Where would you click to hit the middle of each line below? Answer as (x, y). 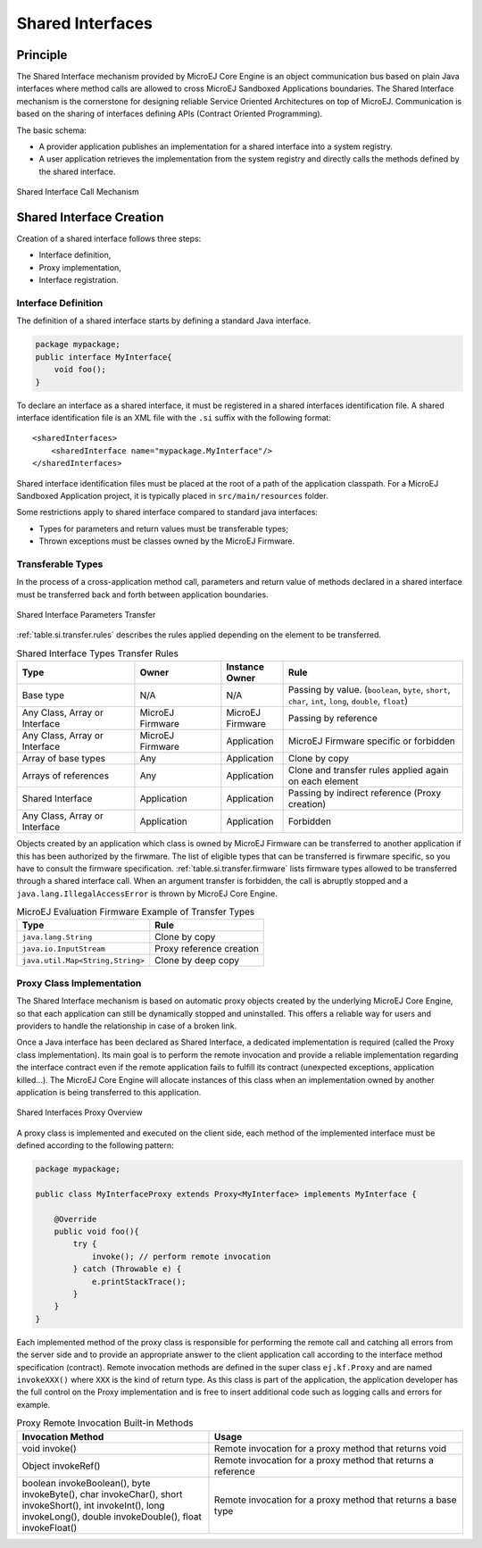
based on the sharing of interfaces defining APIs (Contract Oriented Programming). (170, 114)
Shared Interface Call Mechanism (78, 192)
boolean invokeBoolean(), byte (86, 1483)
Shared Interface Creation (90, 217)
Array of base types (64, 759)
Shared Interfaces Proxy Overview (79, 1112)
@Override (75, 1219)
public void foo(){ (97, 1232)
